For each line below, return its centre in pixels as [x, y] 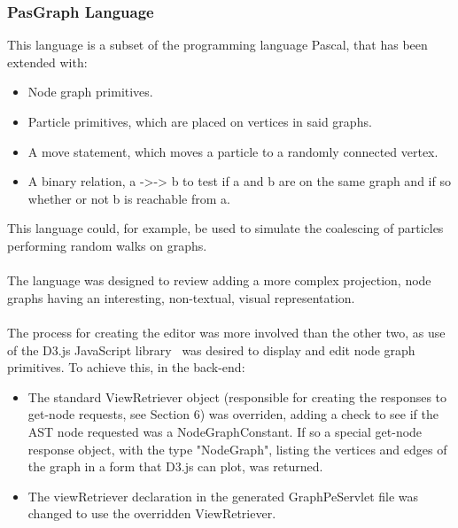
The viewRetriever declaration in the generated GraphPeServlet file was [223, 496]
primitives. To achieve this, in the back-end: [126, 367]
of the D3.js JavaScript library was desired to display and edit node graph [211, 349]
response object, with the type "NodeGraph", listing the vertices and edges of [237, 449]
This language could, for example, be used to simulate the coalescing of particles [225, 228]
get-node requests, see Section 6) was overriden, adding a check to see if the [233, 414]
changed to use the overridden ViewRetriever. [152, 513]
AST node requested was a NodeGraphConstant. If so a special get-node [225, 431]
